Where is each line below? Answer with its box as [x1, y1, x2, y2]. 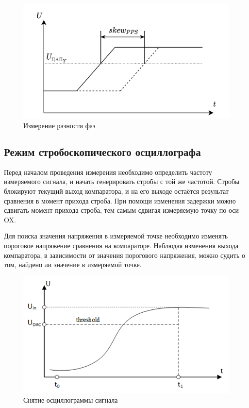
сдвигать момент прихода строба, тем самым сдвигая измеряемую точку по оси [4, 205, 239, 215]
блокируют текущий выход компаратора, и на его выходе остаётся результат [4, 186, 229, 196]
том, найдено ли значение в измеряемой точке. [4, 259, 142, 270]
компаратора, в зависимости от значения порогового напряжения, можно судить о [4, 250, 245, 260]
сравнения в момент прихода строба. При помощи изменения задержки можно [4, 195, 236, 205]
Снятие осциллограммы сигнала [23, 395, 118, 405]
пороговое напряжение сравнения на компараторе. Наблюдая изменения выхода [4, 240, 238, 250]
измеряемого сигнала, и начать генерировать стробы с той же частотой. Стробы [4, 176, 240, 187]
